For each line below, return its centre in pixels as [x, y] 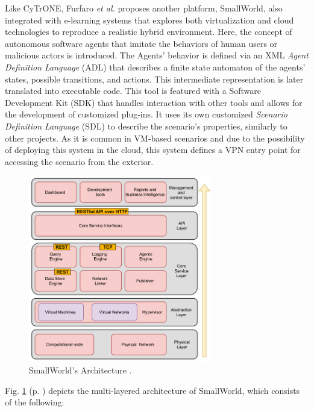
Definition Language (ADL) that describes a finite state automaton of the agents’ [155, 67]
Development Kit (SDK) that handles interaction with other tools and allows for [154, 102]
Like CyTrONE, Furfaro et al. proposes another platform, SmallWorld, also [144, 8]
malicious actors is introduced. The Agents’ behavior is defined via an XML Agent [157, 55]
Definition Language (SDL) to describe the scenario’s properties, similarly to [146, 126]
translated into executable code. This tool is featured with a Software [133, 91]
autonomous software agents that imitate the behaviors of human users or [141, 43]
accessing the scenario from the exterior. [79, 161]
